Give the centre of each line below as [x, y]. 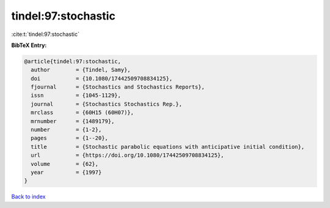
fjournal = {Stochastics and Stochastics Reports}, [118, 87]
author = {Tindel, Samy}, [81, 70]
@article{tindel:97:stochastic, [73, 61]
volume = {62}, [65, 164]
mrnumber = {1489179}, [73, 121]
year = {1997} [66, 172]
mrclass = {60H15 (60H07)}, [82, 113]
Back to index [28, 197]
